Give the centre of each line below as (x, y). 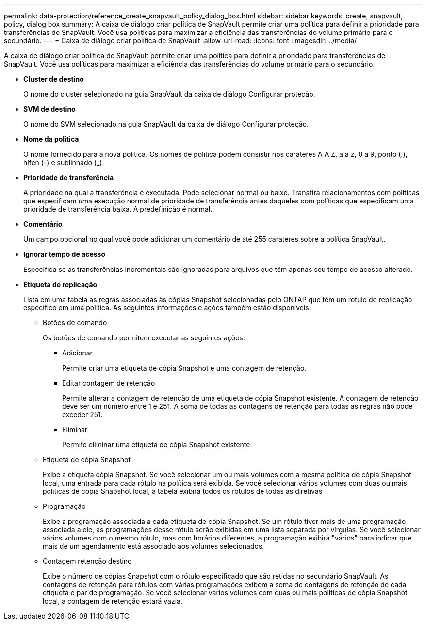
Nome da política (51, 139)
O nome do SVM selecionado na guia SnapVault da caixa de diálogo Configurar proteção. (166, 124)
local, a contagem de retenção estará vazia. (113, 601)
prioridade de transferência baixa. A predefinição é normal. (118, 209)
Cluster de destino (54, 79)
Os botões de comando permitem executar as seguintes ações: (144, 338)
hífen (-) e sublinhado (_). (64, 162)
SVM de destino (49, 109)
